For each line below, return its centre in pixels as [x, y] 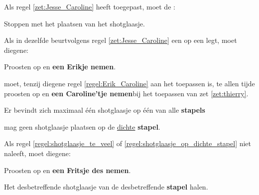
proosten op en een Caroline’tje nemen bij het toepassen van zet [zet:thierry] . [126, 93]
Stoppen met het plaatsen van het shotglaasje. [74, 23]
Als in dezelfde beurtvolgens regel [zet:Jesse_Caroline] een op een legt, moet [121, 40]
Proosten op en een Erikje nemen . [60, 67]
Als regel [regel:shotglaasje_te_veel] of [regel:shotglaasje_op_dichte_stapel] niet [128, 143]
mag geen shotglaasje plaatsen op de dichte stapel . [82, 126]
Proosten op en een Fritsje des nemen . [67, 170]
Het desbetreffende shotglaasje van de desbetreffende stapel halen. [106, 187]
